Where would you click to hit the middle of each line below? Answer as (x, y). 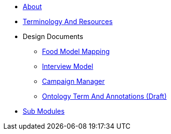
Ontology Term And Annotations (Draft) (105, 96)
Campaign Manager (73, 81)
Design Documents (53, 36)
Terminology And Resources (68, 21)
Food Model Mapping (76, 51)
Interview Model (68, 66)
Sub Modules (44, 111)
